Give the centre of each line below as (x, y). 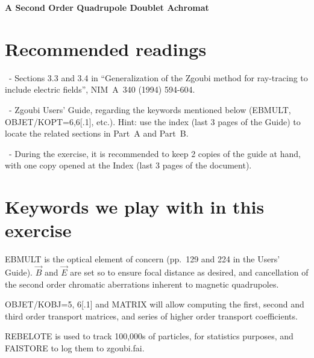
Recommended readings (106, 48)
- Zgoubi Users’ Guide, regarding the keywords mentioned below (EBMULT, (150, 109)
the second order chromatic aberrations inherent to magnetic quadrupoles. (142, 284)
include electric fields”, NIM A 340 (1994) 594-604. (100, 89)
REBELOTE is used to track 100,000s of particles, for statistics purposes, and (149, 336)
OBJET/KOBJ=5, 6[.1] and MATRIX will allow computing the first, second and (155, 304)
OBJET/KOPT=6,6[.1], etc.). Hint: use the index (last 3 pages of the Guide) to (153, 121)
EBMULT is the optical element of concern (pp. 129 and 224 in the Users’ (143, 259)
